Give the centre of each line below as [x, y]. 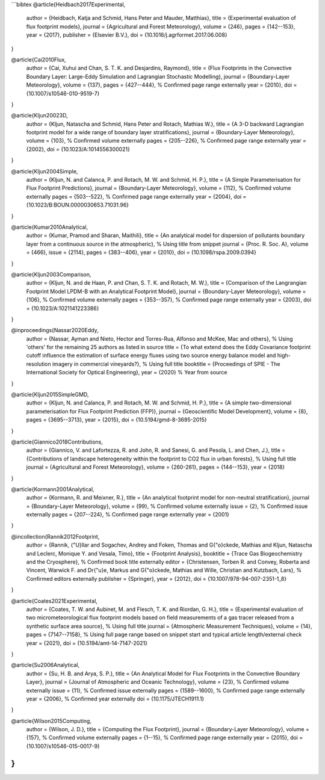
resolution [39, 364]
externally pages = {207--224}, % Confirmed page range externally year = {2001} [128, 515]
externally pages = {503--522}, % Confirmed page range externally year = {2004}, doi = [136, 196]
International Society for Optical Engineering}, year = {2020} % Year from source [127, 373]
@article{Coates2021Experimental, [54, 601]
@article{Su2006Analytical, [45, 665]
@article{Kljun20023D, [40, 116]
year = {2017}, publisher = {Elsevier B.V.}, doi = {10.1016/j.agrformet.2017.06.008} [127, 35]
